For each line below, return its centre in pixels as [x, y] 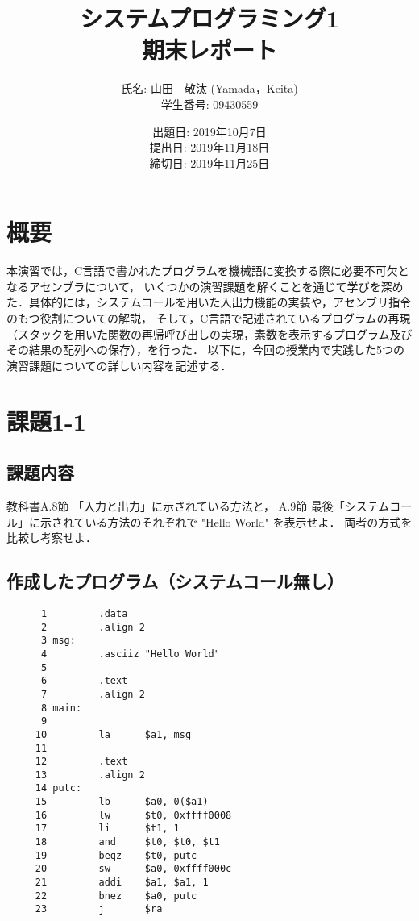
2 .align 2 [93, 627]
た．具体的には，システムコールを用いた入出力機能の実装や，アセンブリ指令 [209, 302]
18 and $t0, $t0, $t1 [127, 842]
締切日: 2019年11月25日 [209, 163]
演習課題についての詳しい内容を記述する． [119, 365]
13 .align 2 [90, 775]
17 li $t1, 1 [107, 829]
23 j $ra [99, 909]
